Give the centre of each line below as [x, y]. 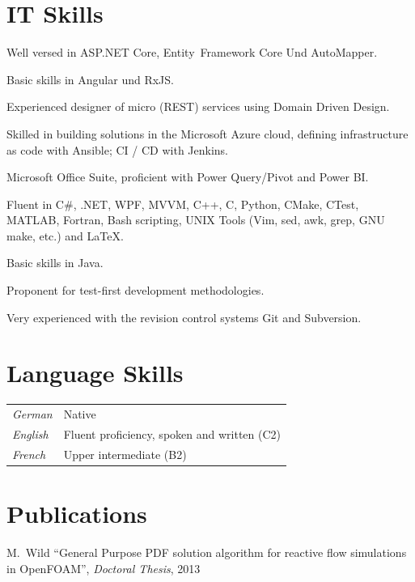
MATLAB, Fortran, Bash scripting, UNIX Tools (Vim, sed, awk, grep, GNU [196, 220]
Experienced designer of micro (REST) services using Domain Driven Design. [198, 106]
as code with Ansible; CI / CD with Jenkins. [117, 149]
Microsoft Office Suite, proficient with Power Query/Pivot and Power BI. [188, 177]
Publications [77, 514]
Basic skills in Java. [55, 263]
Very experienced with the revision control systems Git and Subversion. [184, 317]
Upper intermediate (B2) [125, 454]
